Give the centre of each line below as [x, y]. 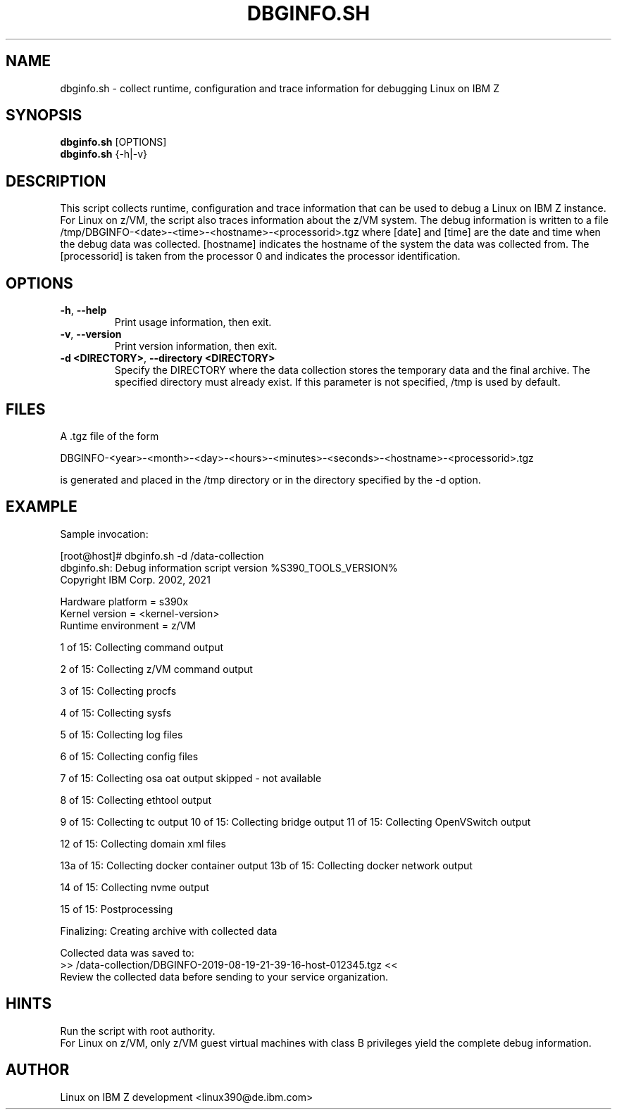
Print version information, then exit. [196, 346]
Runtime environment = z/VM [128, 625]
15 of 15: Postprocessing [117, 909]
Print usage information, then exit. [193, 322]
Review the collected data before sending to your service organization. [224, 976]
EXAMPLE [42, 507]
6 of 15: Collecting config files [129, 756]
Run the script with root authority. [138, 1031]
